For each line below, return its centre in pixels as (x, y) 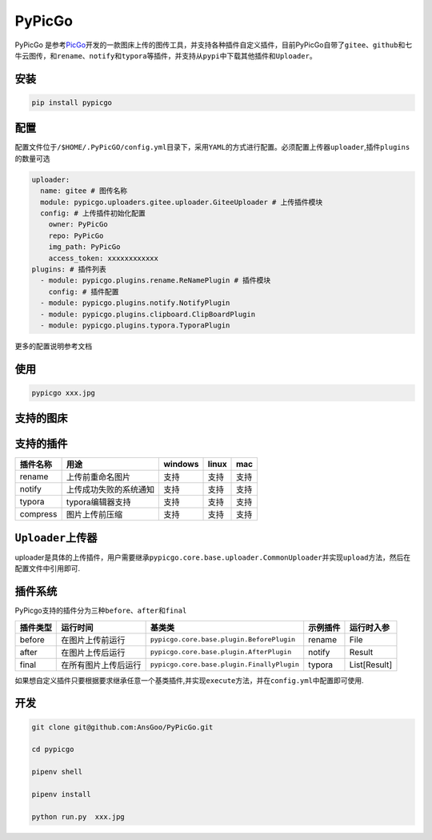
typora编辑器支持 (98, 502)
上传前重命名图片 (98, 477)
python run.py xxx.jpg (78, 816)
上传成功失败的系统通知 (110, 490)
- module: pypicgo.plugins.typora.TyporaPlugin (135, 325)
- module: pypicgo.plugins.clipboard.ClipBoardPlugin (148, 314)
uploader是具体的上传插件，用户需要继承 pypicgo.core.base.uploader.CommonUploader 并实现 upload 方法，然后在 (213, 557)
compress (38, 514)
